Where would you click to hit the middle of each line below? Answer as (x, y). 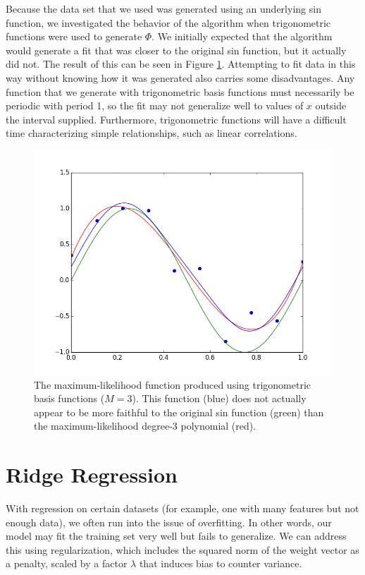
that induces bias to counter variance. (221, 563)
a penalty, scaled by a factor (67, 563)
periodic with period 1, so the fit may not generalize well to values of (155, 105)
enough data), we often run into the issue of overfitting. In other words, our (169, 522)
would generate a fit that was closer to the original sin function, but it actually (176, 50)
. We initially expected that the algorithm (242, 36)
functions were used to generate (74, 36)
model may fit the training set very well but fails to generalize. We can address (176, 536)
